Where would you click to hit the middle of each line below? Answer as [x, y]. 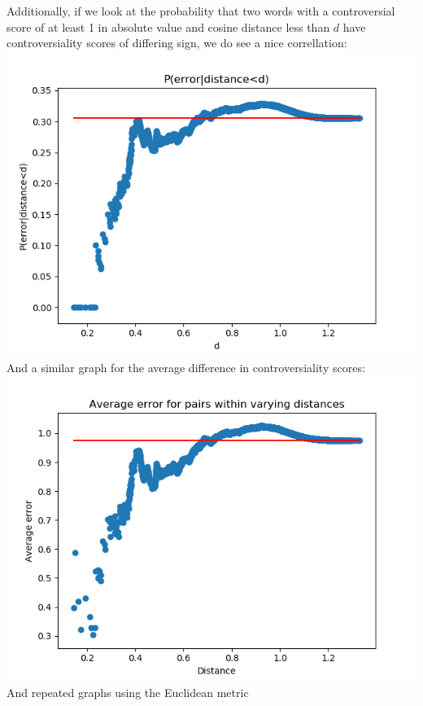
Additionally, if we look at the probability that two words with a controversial [201, 11]
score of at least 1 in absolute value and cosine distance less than [168, 26]
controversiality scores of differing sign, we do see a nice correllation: [177, 43]
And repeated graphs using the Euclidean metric [128, 693]
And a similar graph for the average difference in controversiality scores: [186, 368]
